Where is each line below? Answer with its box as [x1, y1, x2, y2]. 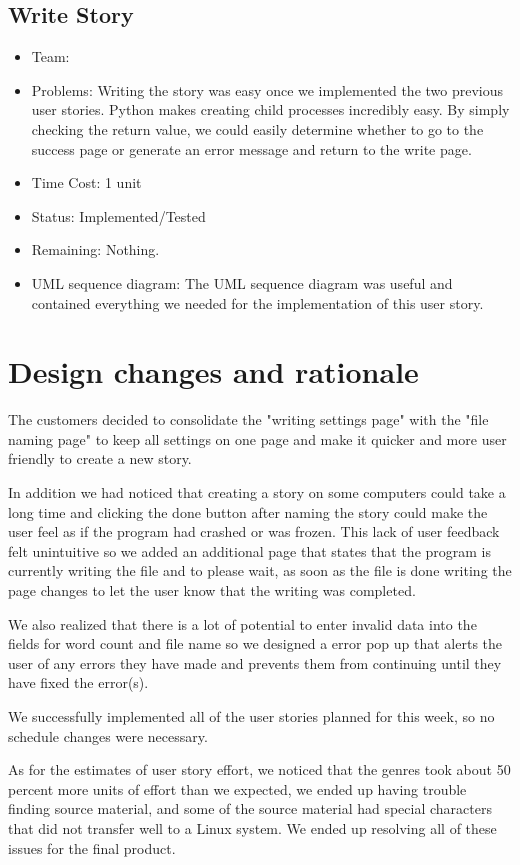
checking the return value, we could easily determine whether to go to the [31, 118, 484, 139]
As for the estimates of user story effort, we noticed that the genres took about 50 [8, 759, 511, 780]
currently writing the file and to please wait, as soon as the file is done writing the [8, 560, 512, 581]
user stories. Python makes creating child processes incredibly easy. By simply [31, 99, 510, 120]
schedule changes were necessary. [8, 725, 208, 746]
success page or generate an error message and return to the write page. [31, 138, 472, 159]
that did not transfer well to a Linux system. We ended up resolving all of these [8, 817, 497, 838]
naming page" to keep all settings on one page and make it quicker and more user [8, 428, 507, 449]
